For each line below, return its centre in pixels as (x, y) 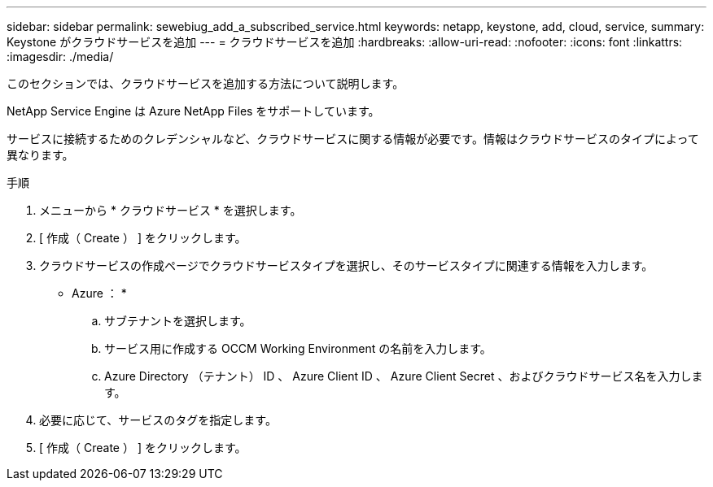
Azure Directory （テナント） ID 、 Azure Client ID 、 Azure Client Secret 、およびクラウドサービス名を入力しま (404, 376)
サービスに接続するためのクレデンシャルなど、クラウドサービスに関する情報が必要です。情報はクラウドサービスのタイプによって (353, 139)
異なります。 (40, 155)
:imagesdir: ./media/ (60, 57)
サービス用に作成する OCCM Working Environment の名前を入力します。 (298, 348)
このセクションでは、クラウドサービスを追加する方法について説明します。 (206, 83)
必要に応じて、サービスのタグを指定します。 (158, 420)
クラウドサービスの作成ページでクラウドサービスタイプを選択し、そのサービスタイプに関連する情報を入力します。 (346, 265)
